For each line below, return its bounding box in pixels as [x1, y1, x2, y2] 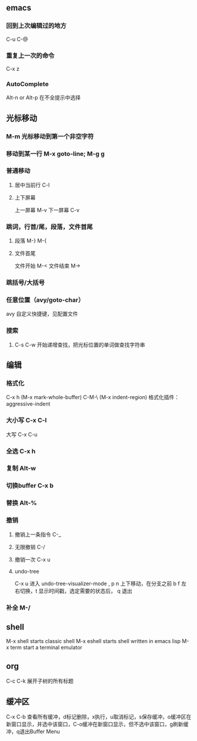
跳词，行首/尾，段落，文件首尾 [6, 223, 93, 231]
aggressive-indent [6, 400, 51, 407]
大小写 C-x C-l [6, 416, 47, 425]
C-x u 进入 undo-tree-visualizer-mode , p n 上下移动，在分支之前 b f [14, 580, 181, 587]
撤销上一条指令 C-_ [14, 531, 61, 538]
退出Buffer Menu [19, 727, 61, 735]
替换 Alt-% [6, 499, 37, 507]
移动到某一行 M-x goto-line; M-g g [6, 149, 105, 158]
